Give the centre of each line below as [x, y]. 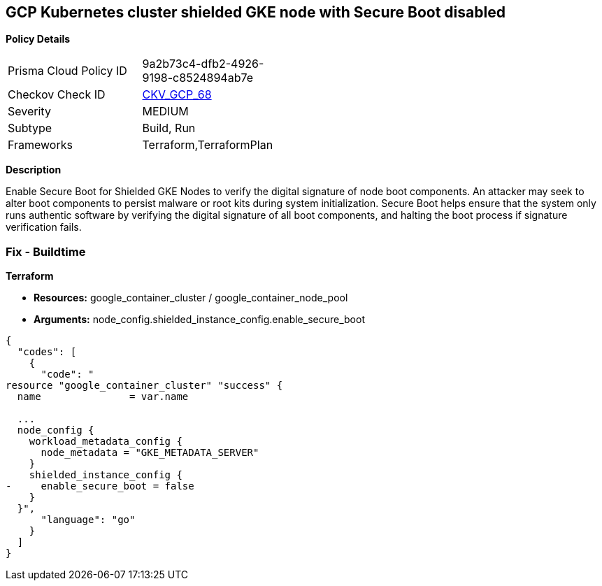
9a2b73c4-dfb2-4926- [203, 64]
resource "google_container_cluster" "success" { [144, 386]
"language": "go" [88, 520]
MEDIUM [165, 112]
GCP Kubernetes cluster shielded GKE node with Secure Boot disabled [256, 12]
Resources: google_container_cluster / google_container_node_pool [191, 298]
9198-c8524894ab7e [198, 78]
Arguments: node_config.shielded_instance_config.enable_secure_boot [199, 320]
